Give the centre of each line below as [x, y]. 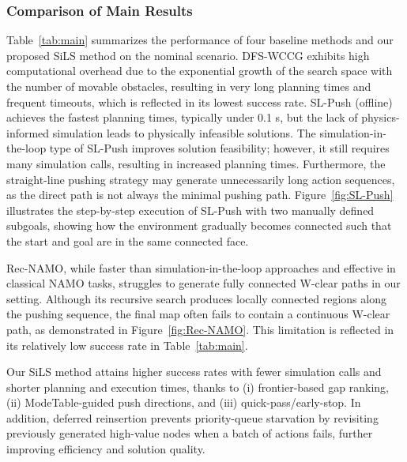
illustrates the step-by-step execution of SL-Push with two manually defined [190, 210]
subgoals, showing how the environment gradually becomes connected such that [199, 225]
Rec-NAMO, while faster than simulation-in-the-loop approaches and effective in [201, 267]
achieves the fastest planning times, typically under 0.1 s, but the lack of [182, 117]
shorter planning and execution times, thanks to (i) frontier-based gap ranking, [198, 387]
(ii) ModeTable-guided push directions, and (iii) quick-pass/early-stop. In [184, 402]
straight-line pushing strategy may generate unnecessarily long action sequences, [201, 179]
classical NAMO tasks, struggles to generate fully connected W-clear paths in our [203, 283]
